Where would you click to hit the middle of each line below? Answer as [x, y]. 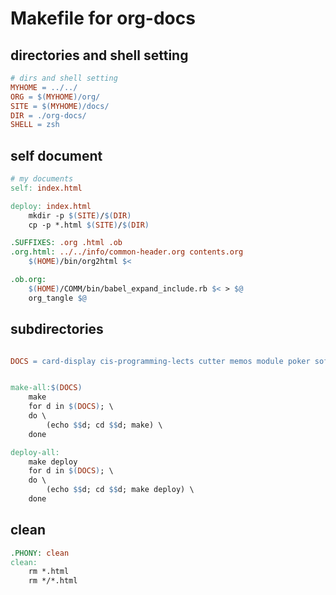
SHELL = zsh [35, 125]
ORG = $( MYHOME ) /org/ [55, 97]
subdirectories [57, 329]
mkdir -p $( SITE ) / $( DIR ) [80, 215]
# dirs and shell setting [64, 78]
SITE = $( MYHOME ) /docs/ [60, 106]
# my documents [42, 179]
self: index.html [46, 188]
